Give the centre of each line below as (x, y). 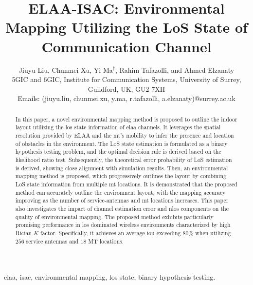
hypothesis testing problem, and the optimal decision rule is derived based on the (118, 152)
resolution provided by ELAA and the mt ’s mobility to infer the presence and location (125, 135)
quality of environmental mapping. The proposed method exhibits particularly (114, 216)
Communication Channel (126, 46)
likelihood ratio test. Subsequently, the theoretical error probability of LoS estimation (124, 159)
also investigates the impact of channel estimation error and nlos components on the (122, 208)
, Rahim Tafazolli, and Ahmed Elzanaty (175, 70)
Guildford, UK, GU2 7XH (126, 89)
